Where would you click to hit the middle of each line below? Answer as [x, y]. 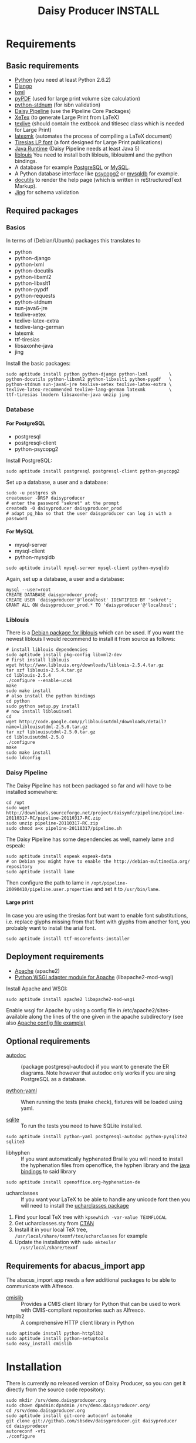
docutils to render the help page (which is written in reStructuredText [98, 180]
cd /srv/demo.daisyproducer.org [45, 1411]
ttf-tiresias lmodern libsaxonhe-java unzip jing [68, 395]
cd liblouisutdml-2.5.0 [35, 737]
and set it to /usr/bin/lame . [127, 889]
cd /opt [16, 802]
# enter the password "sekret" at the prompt [62, 503]
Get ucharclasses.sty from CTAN [54, 1223]
